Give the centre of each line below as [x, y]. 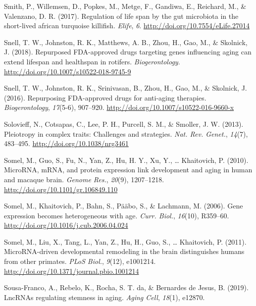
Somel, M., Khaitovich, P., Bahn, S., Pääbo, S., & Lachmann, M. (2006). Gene [124, 206]
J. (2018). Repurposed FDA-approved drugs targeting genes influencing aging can [128, 52]
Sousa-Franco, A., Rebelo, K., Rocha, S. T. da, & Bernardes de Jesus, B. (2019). [126, 287]
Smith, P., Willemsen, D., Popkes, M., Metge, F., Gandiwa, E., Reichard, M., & [125, 6]
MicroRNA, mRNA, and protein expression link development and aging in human [128, 170]
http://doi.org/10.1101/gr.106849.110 [61, 189]
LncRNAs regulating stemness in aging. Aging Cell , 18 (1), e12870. [104, 297]
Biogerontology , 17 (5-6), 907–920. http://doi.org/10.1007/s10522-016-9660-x [119, 107]
